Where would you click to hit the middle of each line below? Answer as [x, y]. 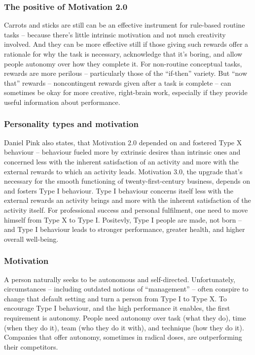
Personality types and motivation [71, 124]
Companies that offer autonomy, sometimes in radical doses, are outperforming [123, 337]
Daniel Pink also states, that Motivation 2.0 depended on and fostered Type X [123, 142]
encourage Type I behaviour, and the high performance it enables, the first [117, 308]
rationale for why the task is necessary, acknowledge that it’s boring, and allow [123, 54]
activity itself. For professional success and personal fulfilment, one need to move [126, 210]
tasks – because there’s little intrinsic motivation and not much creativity [115, 34]
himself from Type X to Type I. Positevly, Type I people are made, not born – [123, 219]
